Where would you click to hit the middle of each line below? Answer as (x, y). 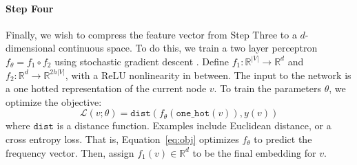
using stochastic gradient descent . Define (142, 61)
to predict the (283, 139)
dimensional (31, 48)
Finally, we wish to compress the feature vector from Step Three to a (151, 34)
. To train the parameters (267, 88)
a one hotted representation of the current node (106, 88)
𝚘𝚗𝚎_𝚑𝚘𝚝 (193, 114)
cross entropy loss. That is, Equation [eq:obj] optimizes (122, 139)
